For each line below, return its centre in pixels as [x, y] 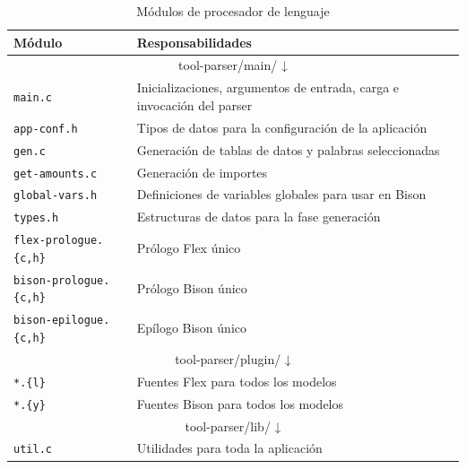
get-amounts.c [56, 174]
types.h [36, 218]
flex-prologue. [59, 241]
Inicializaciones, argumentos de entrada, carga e [268, 87]
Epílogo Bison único [191, 328]
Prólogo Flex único [189, 248]
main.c [33, 98]
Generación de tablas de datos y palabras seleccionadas [288, 149]
